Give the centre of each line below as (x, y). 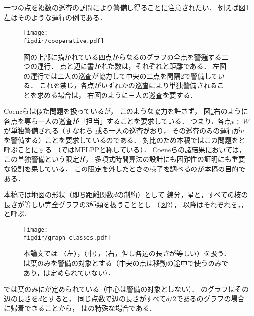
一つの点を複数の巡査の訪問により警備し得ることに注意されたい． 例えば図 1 (127, 7)
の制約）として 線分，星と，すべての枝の (182, 195)
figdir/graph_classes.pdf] (67, 238)
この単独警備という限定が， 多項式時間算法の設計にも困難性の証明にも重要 (125, 159)
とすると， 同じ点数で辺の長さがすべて (104, 298)
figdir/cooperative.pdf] (64, 41)
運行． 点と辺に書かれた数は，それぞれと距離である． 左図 (132, 66)
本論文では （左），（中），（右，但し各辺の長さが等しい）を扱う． (127, 253)
